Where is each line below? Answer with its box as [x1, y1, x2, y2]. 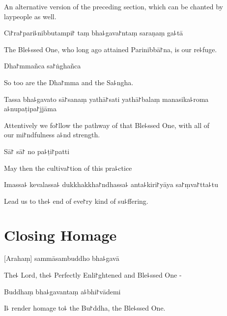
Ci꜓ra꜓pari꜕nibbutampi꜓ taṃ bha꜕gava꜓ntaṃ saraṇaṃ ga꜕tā [4, 28, 183, 38]
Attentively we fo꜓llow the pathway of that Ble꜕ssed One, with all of [4, 120, 210, 130]
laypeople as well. [4, 11, 57, 21]
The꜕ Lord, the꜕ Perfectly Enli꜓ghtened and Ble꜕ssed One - [4, 270, 182, 280]
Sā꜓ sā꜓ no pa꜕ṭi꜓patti [4, 146, 70, 156]
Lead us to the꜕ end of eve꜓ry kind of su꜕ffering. [4, 195, 148, 206]
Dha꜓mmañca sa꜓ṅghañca [4, 61, 81, 71]
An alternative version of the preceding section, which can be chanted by [4, 1, 223, 11]
